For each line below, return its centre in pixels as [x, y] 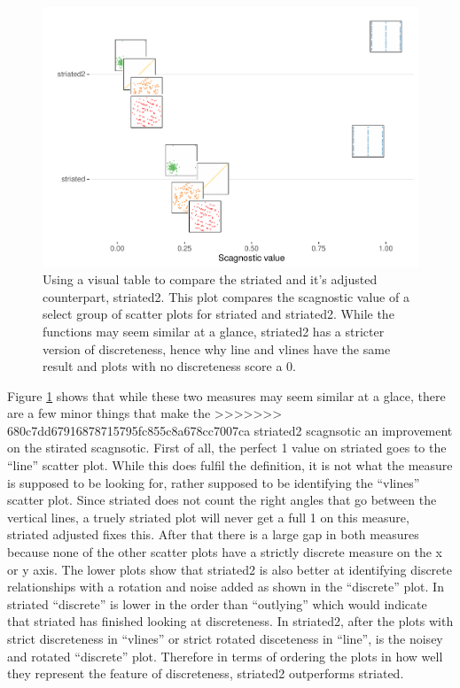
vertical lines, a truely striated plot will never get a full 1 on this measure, [208, 517]
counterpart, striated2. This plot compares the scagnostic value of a [226, 296]
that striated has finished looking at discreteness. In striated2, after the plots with [230, 621]
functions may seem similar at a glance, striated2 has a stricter [214, 331]
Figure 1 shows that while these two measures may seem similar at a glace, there [226, 395]
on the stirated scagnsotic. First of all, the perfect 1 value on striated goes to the [227, 448]
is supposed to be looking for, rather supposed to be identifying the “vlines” [214, 482]
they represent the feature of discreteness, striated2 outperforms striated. [206, 673]
